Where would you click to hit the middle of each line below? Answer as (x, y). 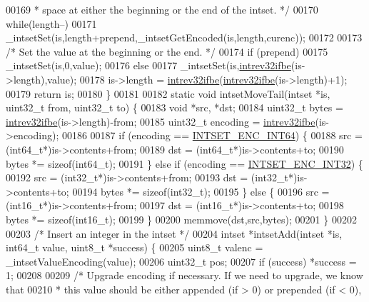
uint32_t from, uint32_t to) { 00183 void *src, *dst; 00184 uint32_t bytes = (175, 107)
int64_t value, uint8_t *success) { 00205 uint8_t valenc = (135, 247)
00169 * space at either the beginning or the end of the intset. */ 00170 (162, 9)
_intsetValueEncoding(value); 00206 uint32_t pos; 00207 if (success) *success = (181, 261)
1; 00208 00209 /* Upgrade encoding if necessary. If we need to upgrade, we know (184, 275)
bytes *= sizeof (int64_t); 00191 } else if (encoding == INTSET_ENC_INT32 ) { (184, 163)
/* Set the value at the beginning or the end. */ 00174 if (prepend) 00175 (167, 51)
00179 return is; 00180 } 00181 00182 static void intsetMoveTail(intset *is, (168, 93)
